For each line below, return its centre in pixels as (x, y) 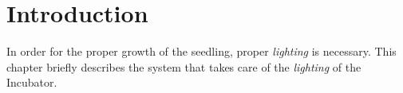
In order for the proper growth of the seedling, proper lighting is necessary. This (201, 51)
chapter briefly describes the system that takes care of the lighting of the (184, 66)
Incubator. (32, 82)
